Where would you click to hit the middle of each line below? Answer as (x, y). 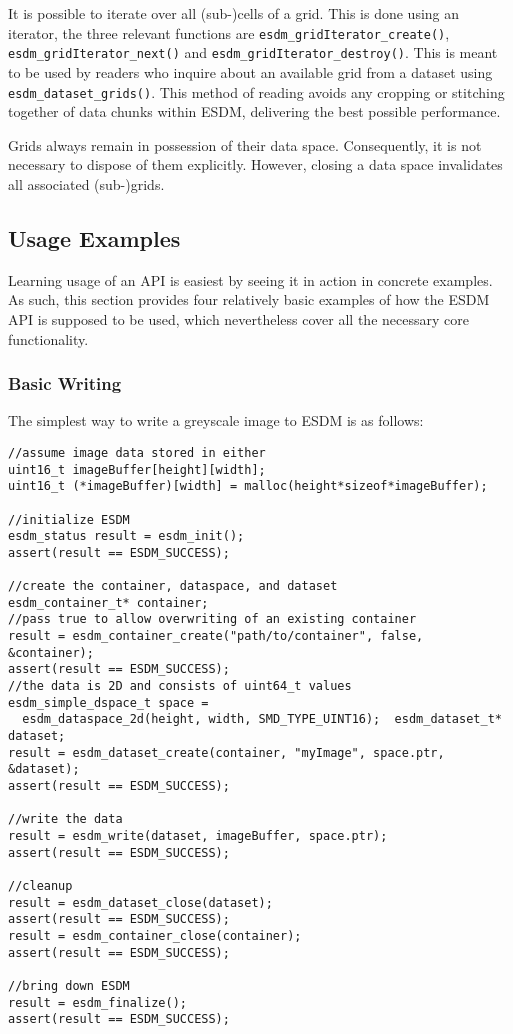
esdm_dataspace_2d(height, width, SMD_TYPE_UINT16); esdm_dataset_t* (262, 719)
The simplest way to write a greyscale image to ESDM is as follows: (216, 420)
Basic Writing (65, 383)
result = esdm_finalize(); (97, 1002)
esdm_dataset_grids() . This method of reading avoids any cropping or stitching (256, 91)
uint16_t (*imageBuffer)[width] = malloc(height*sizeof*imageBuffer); (248, 486)
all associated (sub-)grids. (86, 183)
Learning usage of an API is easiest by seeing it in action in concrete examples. (250, 279)
